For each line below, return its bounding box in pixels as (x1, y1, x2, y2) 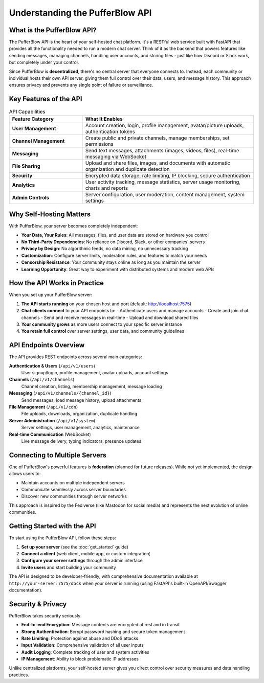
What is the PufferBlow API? (9, 26, 97, 34)
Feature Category (12, 115, 54, 122)
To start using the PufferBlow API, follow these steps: (9, 535, 116, 541)
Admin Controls (12, 194, 49, 201)
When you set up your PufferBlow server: (9, 292, 92, 298)
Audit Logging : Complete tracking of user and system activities (21, 649, 150, 655)
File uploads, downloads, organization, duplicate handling (21, 411, 137, 417)
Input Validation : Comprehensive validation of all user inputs (21, 642, 144, 648)
